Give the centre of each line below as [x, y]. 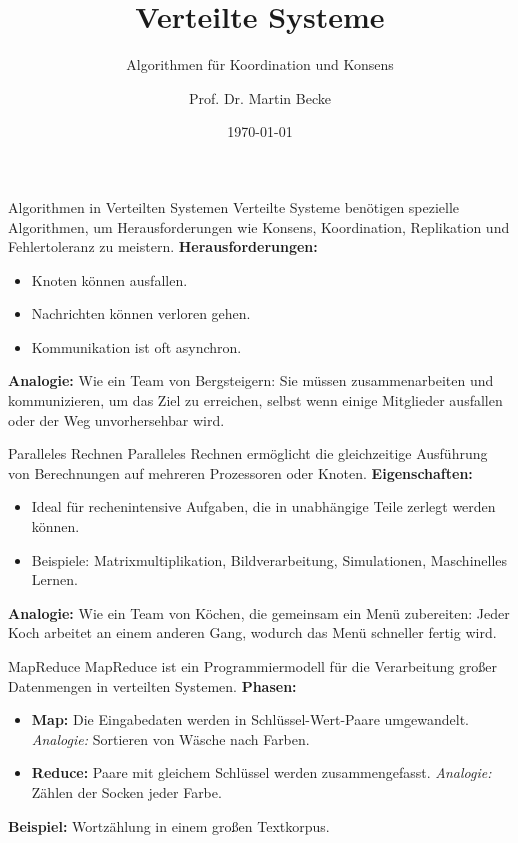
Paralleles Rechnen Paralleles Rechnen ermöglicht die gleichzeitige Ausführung [248, 453]
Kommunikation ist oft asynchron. [136, 346]
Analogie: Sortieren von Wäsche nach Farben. [170, 738]
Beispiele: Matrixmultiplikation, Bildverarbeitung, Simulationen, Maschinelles [269, 559]
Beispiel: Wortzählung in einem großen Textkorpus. [169, 825]
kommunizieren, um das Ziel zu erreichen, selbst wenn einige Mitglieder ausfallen [255, 400]
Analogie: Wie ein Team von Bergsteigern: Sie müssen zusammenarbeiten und [251, 380]
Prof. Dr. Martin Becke [260, 97]
